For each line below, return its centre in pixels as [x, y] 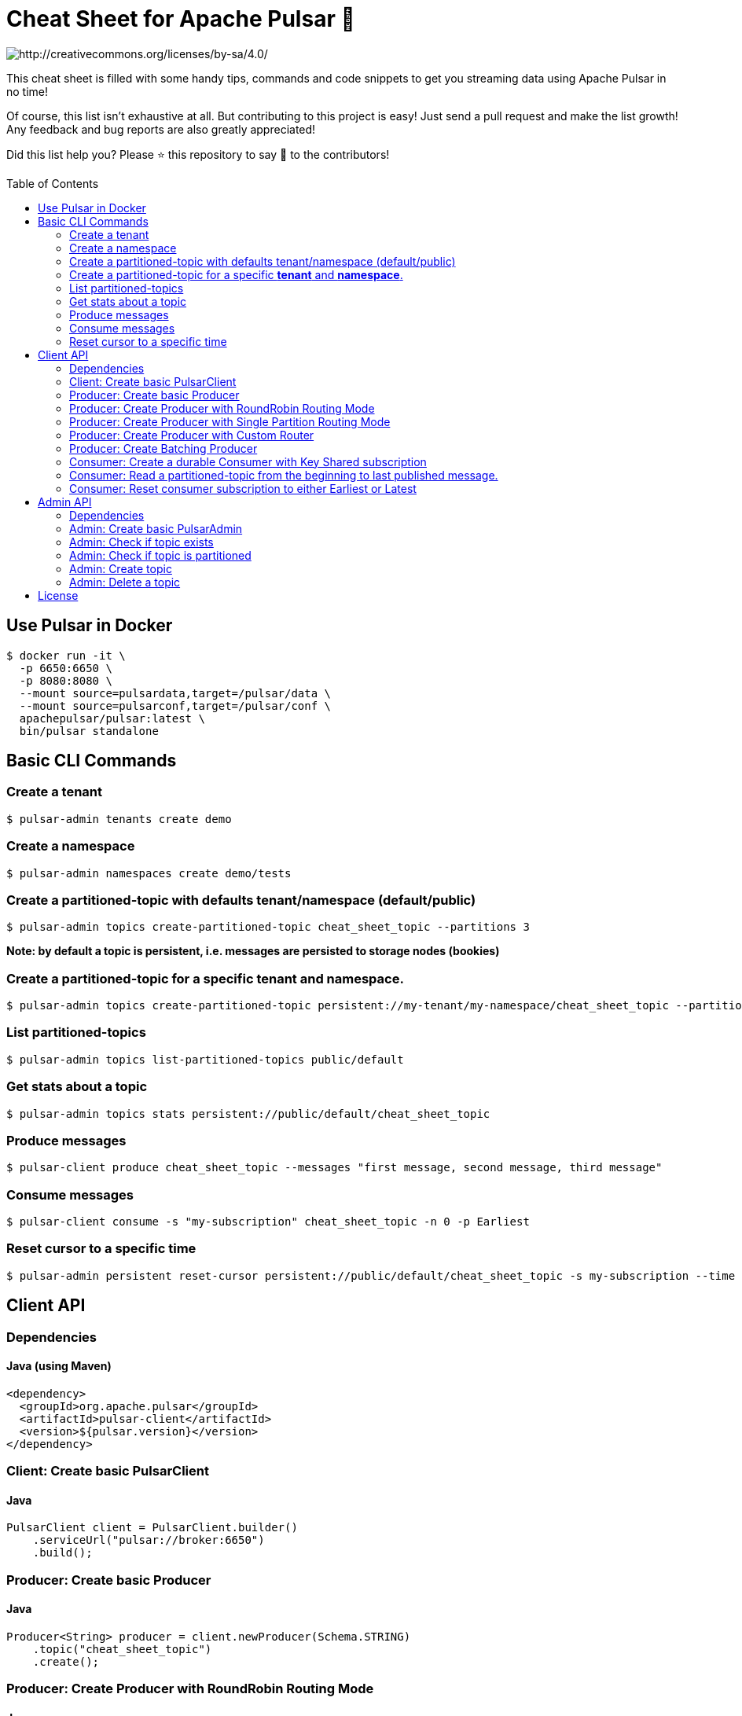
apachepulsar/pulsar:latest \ [112, 718]
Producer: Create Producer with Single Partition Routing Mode [230, 421]
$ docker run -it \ [66, 655]
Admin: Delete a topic [125, 582]
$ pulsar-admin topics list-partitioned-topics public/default [205, 1059]
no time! [28, 91]
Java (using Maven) [59, 1366]
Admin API [65, 502]
